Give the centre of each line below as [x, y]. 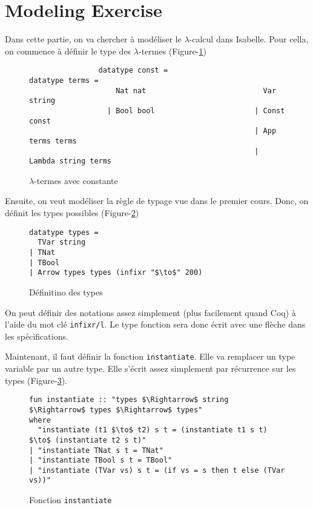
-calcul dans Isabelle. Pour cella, [249, 39]
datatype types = [64, 232]
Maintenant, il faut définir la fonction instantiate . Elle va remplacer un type [150, 356]
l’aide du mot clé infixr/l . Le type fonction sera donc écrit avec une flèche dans [155, 324]
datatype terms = [64, 80]
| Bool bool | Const [196, 111]
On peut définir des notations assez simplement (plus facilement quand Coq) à [150, 312]
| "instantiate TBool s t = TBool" [101, 460]
